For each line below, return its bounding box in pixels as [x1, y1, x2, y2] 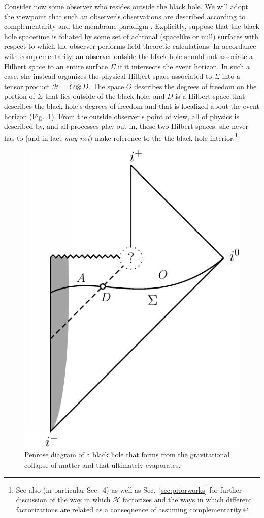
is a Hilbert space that [175, 91, 245, 101]
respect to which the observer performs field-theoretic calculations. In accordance [4, 41, 256, 51]
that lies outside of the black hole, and [45, 91, 165, 101]
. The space [88, 80, 124, 91]
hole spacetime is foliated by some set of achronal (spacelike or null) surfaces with [4, 31, 259, 41]
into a [222, 71, 241, 81]
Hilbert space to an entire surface [4, 61, 108, 71]
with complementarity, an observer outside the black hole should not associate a [4, 50, 253, 61]
